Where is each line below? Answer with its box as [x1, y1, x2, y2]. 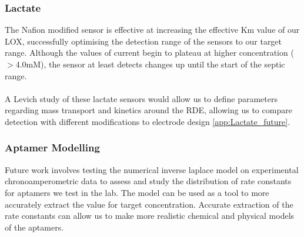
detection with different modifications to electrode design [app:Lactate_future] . [5, 115, 290, 127]
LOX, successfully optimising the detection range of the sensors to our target [5, 35, 282, 47]
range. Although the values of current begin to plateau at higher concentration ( [5, 46, 294, 59]
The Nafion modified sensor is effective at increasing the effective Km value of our [5, 23, 300, 36]
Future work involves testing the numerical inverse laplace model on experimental [5, 163, 299, 175]
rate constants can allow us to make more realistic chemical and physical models [5, 209, 295, 222]
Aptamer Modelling [5, 140, 100, 155]
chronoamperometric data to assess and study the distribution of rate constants [5, 175, 292, 187]
